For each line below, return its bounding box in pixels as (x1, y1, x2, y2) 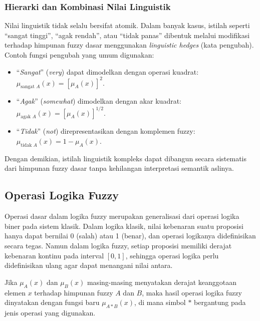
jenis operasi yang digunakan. (5, 307, 96, 317)
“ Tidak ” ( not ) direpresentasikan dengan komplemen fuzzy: (16, 126, 195, 136)
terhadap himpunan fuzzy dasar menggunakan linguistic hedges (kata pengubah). (5, 40, 254, 50)
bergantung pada (194, 297, 246, 307)
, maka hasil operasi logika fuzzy (142, 287, 242, 297)
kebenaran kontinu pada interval (5, 250, 104, 260)
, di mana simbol (134, 297, 186, 307)
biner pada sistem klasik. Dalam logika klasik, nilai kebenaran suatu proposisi (5, 220, 243, 231)
